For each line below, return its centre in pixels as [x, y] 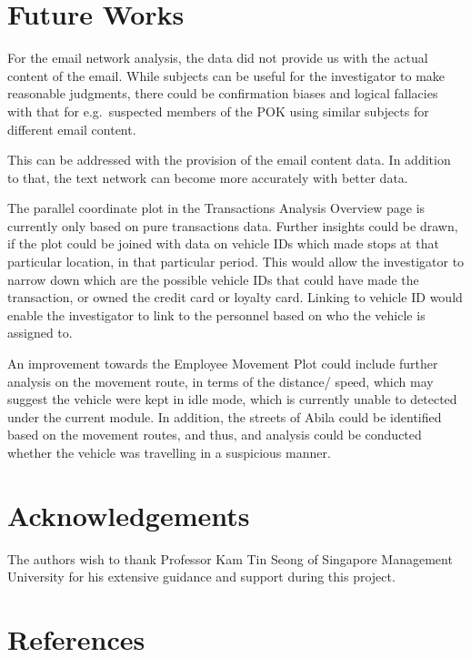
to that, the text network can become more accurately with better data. [208, 177]
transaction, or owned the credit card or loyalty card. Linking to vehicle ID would [235, 297]
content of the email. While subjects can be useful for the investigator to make [226, 75]
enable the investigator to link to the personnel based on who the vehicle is [216, 314]
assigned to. [40, 333]
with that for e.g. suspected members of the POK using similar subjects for [218, 111]
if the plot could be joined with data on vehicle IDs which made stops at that [223, 243]
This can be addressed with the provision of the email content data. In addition [229, 160]
